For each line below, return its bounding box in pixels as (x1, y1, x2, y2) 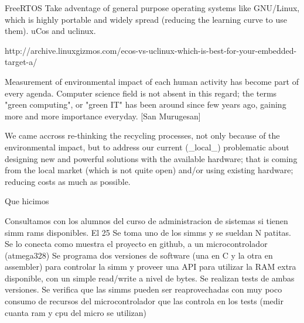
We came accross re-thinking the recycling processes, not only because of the (5, 129, 280, 142)
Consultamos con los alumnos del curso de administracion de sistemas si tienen (5, 214, 288, 226)
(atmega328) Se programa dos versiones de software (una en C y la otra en (5, 249, 273, 261)
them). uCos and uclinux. (5, 25, 96, 37)
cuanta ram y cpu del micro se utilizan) (5, 306, 147, 318)
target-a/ (5, 56, 37, 68)
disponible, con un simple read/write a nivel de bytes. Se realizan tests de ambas (5, 272, 295, 284)
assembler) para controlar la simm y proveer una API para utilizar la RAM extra (5, 260, 296, 273)
